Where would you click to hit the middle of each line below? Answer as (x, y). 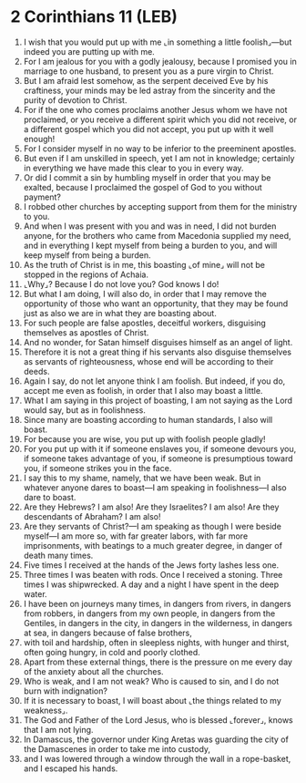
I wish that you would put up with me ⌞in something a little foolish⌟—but (158, 42)
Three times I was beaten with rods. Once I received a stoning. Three (153, 574)
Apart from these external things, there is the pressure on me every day (158, 662)
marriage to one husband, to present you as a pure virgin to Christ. (148, 71)
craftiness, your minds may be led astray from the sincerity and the (149, 90)
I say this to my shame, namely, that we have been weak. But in (142, 478)
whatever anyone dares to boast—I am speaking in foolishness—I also (155, 487)
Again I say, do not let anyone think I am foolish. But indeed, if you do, (154, 381)
